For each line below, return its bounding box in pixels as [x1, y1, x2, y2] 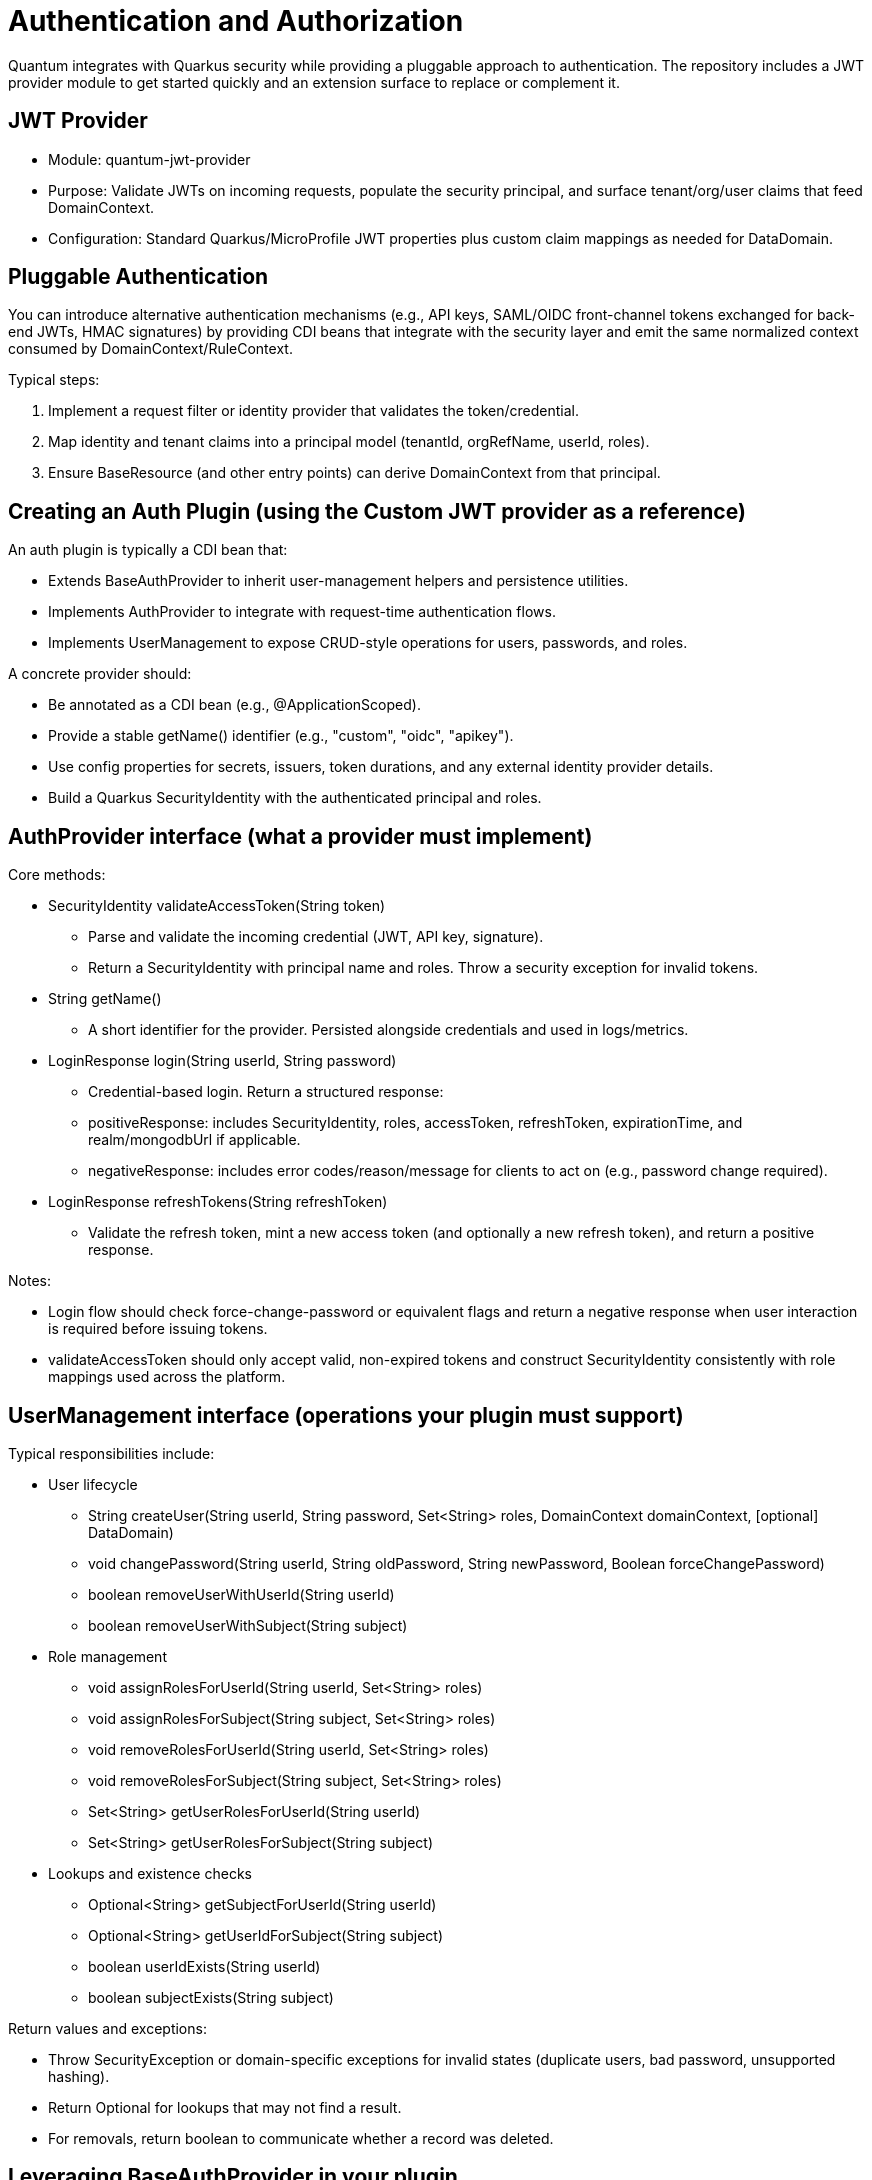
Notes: [8, 1272, 51, 1290]
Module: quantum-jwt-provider [48, 150, 251, 168]
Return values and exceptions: [8, 2019, 207, 2037]
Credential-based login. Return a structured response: [88, 1083, 444, 1101]
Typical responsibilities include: [8, 1444, 215, 1462]
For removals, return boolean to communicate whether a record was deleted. [48, 2129, 554, 2147]
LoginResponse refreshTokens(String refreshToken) [48, 1193, 388, 1211]
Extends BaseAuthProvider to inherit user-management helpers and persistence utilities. [48, 572, 629, 590]
